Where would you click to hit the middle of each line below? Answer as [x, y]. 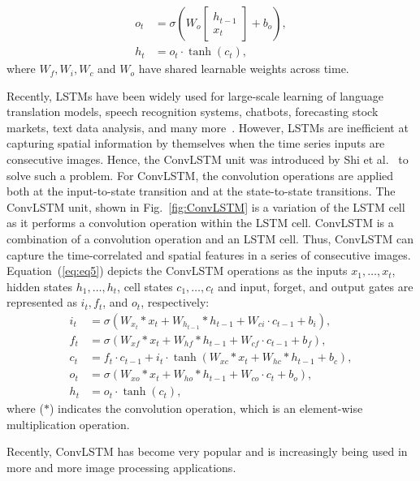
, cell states [145, 286]
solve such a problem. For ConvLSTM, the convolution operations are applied [200, 175]
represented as [42, 302]
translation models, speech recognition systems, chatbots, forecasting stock [193, 112]
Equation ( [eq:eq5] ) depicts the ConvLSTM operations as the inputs [177, 271]
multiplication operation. [68, 424]
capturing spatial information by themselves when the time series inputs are [196, 143]
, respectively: [175, 302]
